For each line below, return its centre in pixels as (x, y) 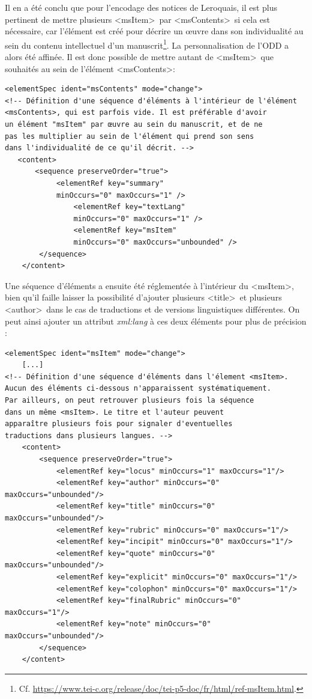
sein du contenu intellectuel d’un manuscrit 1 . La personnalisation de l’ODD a (147, 44)
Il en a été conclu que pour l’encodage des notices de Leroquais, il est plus (141, 7)
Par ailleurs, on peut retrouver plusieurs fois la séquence (130, 401)
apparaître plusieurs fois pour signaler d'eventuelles (119, 424)
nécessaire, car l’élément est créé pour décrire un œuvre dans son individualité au (154, 31)
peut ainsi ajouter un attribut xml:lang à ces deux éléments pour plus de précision (156, 321)
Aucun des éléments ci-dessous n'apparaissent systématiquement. (138, 389)
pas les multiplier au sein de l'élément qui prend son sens (130, 136)
